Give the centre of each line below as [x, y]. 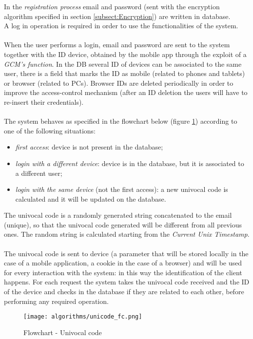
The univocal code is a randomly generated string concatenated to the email [118, 215]
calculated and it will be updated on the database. [91, 198]
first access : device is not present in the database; [89, 147]
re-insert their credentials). [44, 102]
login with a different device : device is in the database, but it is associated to [130, 163]
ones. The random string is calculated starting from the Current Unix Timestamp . [127, 234]
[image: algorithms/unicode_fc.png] [83, 317]
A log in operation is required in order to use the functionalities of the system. [121, 26]
